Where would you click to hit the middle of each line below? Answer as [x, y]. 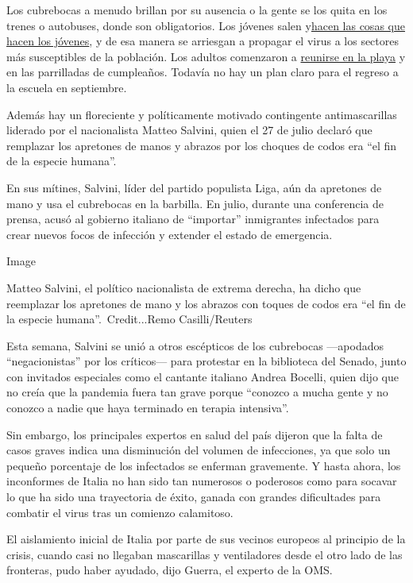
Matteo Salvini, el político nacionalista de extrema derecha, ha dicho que [184, 287]
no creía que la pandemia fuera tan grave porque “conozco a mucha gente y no [197, 392]
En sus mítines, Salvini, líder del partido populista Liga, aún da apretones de [194, 187]
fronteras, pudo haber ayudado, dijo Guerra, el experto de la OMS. [170, 570]
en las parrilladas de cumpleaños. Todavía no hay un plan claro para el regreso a [203, 72]
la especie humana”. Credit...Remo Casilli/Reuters [129, 319]
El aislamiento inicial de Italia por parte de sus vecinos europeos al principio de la [206, 539]
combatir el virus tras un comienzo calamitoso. [120, 512]
